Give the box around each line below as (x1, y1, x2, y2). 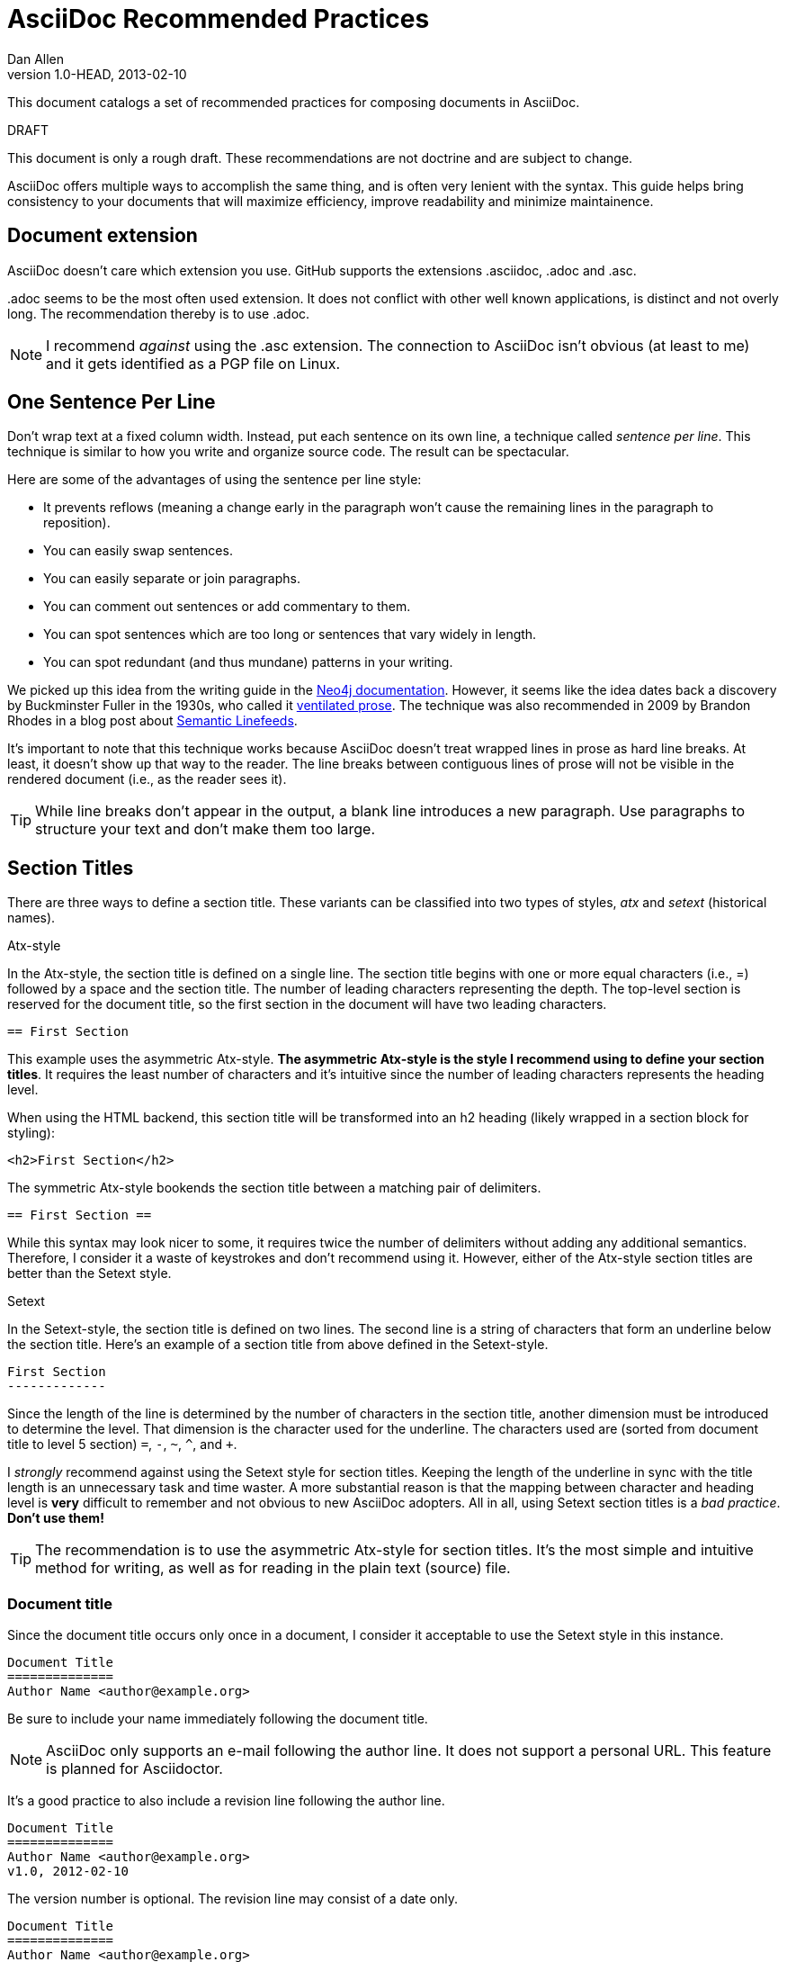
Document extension (7, 224, 198, 247)
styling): (7, 1125, 55, 1141)
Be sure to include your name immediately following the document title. (7, 1711, 428, 1727)
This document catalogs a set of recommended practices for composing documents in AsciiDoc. (7, 94, 580, 110)
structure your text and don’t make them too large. (35, 820, 375, 839)
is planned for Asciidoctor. (46, 1759, 223, 1778)
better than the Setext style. (7, 1265, 172, 1282)
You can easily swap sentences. (43, 543, 233, 559)
